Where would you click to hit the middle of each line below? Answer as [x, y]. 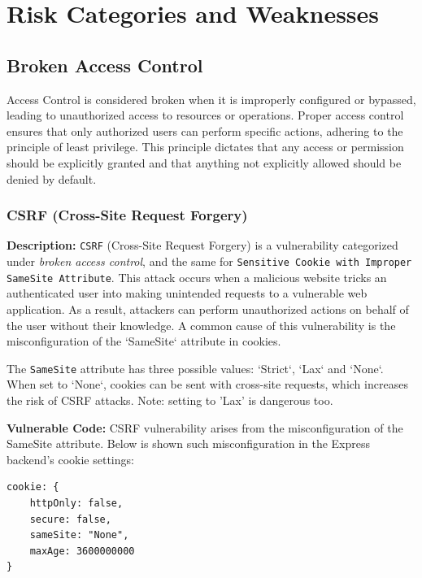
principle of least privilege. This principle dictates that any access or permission [205, 147]
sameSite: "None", [79, 535]
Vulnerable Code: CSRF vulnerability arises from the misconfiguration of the [205, 427]
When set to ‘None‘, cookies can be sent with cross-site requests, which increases [207, 384]
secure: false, [70, 519]
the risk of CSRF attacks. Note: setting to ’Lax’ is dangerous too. [170, 400]
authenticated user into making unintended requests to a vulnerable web [187, 293]
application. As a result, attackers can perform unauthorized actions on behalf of [208, 309]
